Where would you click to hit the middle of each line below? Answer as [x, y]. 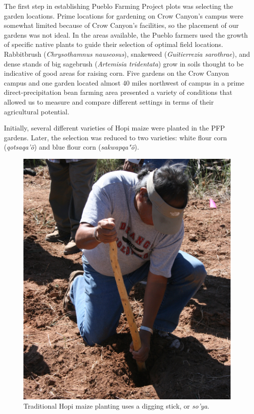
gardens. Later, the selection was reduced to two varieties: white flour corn [116, 137]
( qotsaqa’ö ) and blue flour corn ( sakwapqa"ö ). [72, 147]
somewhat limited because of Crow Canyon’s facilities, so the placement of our [121, 25]
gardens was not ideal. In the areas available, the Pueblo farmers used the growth [126, 34]
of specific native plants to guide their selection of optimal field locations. [114, 44]
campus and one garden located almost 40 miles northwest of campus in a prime [124, 82]
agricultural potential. [37, 111]
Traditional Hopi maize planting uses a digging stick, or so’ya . [116, 406]
